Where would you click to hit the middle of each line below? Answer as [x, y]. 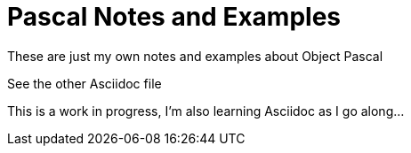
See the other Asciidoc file [85, 83]
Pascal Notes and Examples [174, 17]
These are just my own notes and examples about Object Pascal [195, 56]
